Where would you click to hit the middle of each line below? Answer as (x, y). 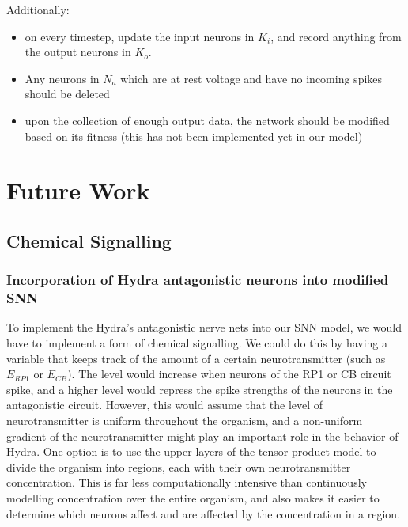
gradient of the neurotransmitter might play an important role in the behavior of (202, 436)
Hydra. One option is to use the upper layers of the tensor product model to (191, 451)
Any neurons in (62, 78)
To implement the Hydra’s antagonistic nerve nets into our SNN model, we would (204, 327)
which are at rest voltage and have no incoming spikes (251, 78)
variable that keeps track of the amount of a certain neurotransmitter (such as (196, 358)
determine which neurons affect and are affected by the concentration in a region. (204, 513)
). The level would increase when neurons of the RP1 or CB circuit (229, 374)
